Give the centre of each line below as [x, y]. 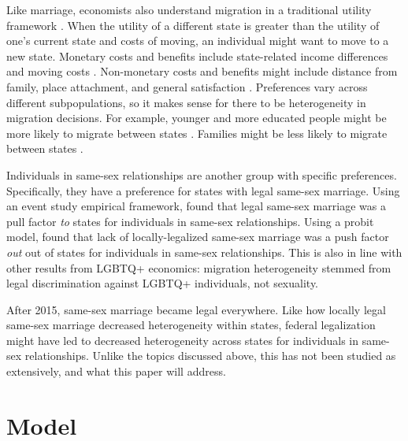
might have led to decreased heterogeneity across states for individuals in [183, 340]
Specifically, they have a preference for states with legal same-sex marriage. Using [203, 190]
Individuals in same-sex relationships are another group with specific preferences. [202, 174]
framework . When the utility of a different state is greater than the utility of [193, 25]
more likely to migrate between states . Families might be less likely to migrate [197, 133]
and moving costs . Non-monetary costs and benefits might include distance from [202, 71]
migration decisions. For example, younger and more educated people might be [197, 118]
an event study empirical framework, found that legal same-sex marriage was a [196, 206]
